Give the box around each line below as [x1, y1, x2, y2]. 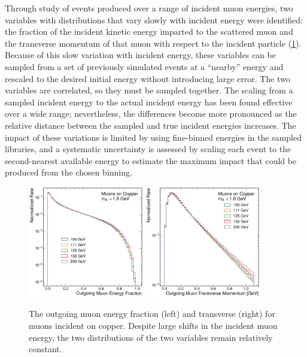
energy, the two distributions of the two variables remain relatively [29, 331, 273, 343]
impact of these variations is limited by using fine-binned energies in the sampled [5, 131, 302, 143]
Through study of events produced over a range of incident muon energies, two [5, 2, 293, 14]
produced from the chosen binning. [5, 166, 132, 179]
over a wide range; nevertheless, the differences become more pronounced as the [5, 107, 297, 120]
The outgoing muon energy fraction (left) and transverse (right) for [29, 307, 275, 320]
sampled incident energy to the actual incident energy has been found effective [5, 95, 293, 108]
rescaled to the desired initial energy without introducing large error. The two [5, 72, 290, 84]
